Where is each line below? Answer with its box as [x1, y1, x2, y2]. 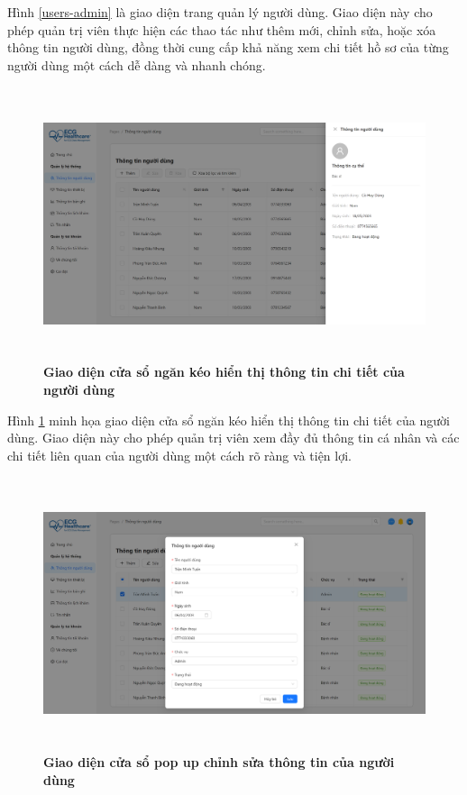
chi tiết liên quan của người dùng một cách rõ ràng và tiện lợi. [7, 445, 352, 464]
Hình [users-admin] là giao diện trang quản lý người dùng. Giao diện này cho [7, 3, 433, 21]
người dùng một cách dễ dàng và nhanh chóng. [7, 55, 266, 74]
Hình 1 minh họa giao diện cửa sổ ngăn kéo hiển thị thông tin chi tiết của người [7, 410, 450, 429]
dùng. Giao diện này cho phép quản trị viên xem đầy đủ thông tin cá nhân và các [7, 428, 460, 447]
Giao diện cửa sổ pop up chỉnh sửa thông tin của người [43, 753, 395, 772]
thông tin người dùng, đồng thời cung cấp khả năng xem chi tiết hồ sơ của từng [7, 38, 449, 57]
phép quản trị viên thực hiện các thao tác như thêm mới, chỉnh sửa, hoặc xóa [7, 20, 436, 39]
